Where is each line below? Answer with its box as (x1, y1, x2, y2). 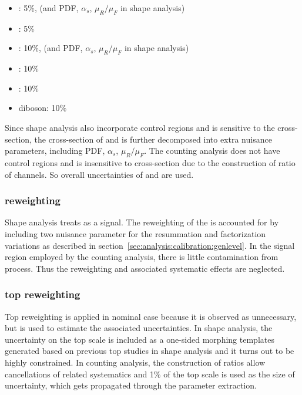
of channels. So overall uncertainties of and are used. (5, 168, 194, 180)
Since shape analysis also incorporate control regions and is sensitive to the (5, 121, 275, 133)
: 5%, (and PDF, (18, 2, 79, 13)
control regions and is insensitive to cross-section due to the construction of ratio (5, 156, 296, 168)
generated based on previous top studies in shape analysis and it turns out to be (5, 345, 294, 357)
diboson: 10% (18, 102, 67, 114)
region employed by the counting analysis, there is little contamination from (5, 251, 278, 263)
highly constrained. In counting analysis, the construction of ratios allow (5, 356, 266, 368)
